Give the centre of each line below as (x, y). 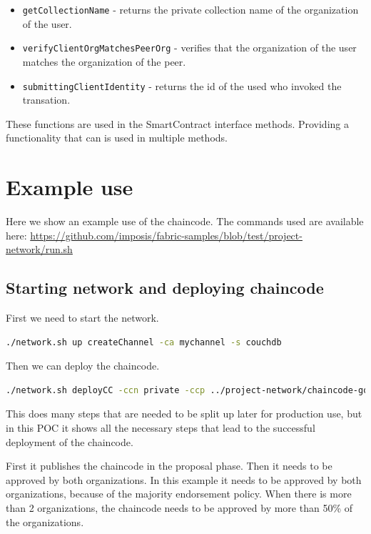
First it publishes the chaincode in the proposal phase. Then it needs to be (169, 466)
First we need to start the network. (82, 318)
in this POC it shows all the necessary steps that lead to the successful (161, 428)
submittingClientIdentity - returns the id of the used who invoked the (182, 85)
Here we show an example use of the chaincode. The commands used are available (185, 221)
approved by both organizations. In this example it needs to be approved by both (184, 479)
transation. (46, 100)
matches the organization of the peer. (104, 61)
